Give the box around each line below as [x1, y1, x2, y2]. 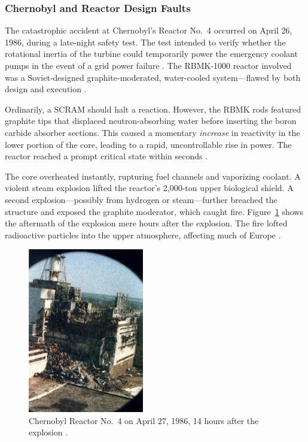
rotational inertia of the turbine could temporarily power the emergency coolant [5, 47, 298, 60]
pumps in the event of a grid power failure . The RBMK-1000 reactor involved [5, 59, 292, 71]
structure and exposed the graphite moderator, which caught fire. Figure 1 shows [5, 205, 303, 217]
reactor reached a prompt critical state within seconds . [5, 150, 208, 162]
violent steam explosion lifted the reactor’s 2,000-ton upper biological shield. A [5, 181, 294, 194]
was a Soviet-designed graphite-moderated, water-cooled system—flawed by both [5, 71, 301, 83]
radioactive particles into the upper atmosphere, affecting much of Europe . [5, 228, 281, 241]
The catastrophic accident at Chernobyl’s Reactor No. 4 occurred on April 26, [5, 24, 292, 37]
